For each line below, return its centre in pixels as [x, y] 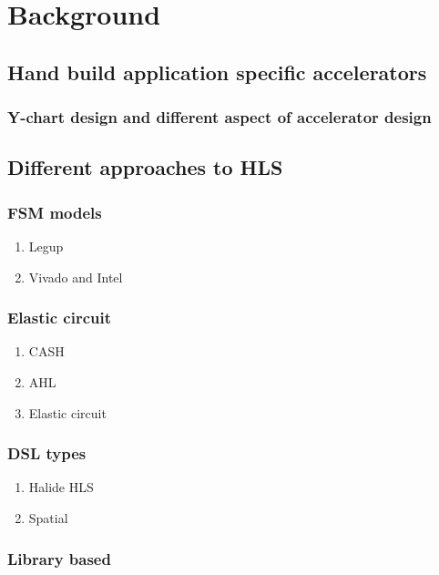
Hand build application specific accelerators [217, 72]
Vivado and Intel [76, 277]
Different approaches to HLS [145, 167]
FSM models [55, 212]
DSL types [47, 453]
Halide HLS [61, 487]
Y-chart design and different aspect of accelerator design [219, 117]
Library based [59, 558]
